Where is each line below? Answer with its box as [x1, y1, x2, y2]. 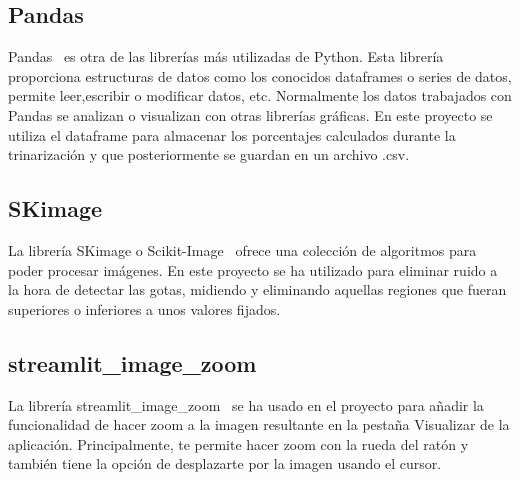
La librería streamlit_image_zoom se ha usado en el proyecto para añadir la [8, 394, 484, 415]
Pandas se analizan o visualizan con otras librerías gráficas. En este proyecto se [8, 104, 493, 125]
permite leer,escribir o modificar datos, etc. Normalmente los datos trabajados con [8, 85, 512, 106]
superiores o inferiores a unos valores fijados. [8, 298, 281, 319]
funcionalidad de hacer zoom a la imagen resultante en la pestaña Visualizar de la [8, 414, 510, 435]
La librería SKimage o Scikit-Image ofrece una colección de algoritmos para [8, 239, 477, 260]
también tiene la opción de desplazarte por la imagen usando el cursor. [8, 453, 442, 474]
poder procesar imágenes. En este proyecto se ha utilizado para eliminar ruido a [8, 259, 498, 280]
